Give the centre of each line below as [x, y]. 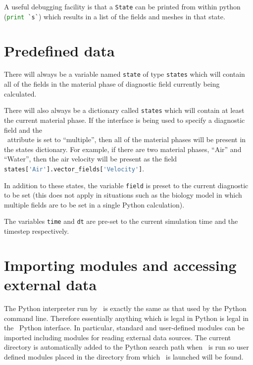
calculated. [20, 93]
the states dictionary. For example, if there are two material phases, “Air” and [123, 149]
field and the [23, 130]
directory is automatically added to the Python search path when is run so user [126, 347]
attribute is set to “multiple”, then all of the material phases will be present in [126, 139]
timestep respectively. [37, 231]
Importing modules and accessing [120, 265]
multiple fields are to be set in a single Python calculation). [94, 204]
